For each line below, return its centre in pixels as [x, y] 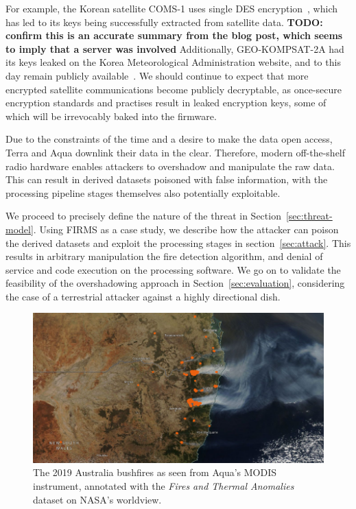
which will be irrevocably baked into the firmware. [111, 116]
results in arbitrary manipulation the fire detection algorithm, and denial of [164, 256]
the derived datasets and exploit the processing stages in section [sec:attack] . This [178, 242]
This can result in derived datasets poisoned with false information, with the [167, 179]
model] [20, 229]
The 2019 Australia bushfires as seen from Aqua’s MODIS [155, 472]
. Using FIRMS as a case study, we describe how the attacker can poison [186, 229]
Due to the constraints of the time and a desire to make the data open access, [169, 139]
